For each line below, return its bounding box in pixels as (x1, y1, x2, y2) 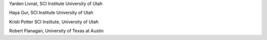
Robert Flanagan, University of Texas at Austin (9, 28, 104, 34)
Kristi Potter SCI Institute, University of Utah (9, 19, 99, 25)
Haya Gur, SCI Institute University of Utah (9, 10, 93, 16)
